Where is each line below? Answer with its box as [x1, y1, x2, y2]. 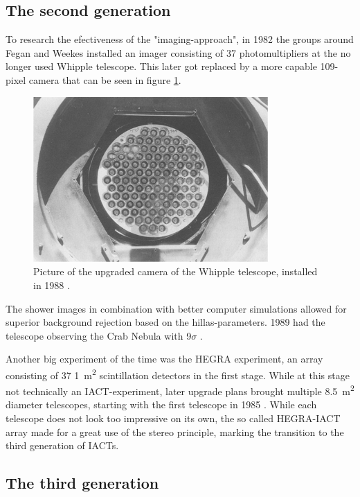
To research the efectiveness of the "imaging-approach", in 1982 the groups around [6, 32, 354, 46]
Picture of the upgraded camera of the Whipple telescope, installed [33, 264, 318, 279]
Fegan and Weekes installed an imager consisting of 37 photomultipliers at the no [6, 45, 351, 60]
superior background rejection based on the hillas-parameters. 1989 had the [6, 315, 325, 329]
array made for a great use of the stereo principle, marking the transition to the [6, 424, 344, 439]
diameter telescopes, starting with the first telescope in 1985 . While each [6, 397, 317, 412]
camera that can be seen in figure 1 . [28, 72, 181, 87]
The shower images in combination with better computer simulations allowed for [6, 301, 347, 315]
